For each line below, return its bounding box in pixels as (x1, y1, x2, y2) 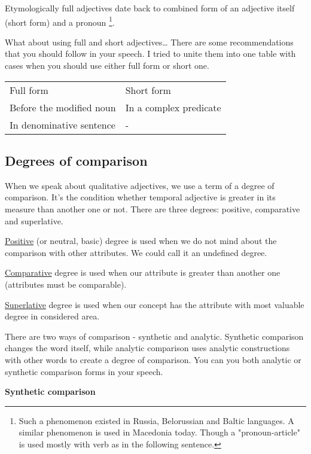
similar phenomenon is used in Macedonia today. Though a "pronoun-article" (19, 426, 300, 438)
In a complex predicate (125, 100, 221, 114)
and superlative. (5, 214, 63, 227)
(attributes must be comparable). (5, 278, 127, 290)
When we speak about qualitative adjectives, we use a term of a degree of (5, 179, 275, 191)
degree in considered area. (5, 310, 100, 322)
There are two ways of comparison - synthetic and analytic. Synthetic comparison (5, 330, 304, 342)
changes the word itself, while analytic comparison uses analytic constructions (5, 342, 290, 354)
